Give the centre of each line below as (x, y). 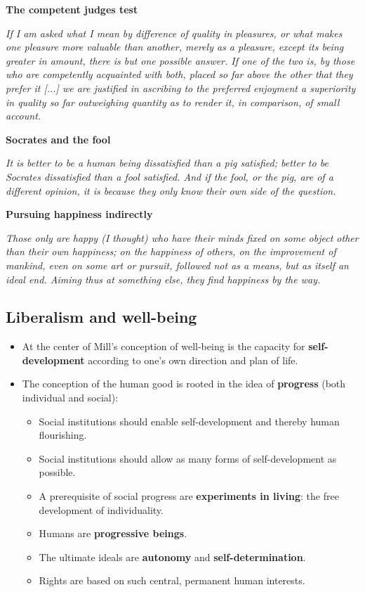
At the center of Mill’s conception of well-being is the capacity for (164, 346)
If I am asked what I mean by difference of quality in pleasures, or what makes (174, 33)
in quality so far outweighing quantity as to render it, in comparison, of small (173, 102)
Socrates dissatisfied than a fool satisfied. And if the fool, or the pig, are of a (170, 176)
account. (24, 116)
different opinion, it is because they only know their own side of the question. (171, 190)
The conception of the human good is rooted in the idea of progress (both (184, 384)
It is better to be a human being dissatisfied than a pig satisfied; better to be (167, 163)
